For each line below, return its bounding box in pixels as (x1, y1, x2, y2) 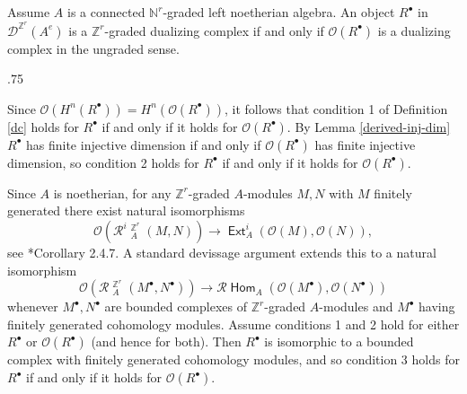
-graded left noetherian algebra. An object (163, 3, 395, 21)
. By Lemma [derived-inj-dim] (286, 117, 451, 136)
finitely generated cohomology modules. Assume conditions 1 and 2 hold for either (7, 314, 460, 333)
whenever (7, 297, 58, 316)
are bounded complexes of (104, 297, 247, 316)
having (419, 297, 455, 316)
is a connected (67, 3, 145, 21)
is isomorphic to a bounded (264, 332, 414, 351)
